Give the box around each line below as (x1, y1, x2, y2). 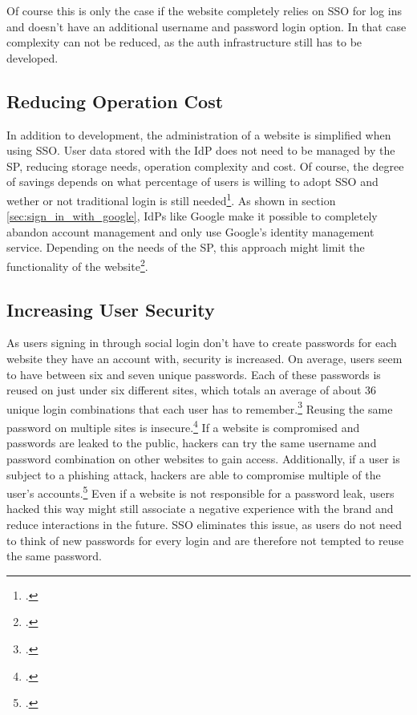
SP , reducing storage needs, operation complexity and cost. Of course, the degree (6, 157, 404, 174)
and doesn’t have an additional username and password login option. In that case (6, 18, 407, 34)
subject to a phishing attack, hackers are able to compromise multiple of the (6, 466, 381, 483)
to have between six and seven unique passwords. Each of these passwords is (6, 366, 381, 382)
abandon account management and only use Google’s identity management (6, 223, 374, 240)
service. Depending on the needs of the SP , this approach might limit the (6, 239, 365, 256)
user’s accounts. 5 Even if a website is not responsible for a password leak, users (6, 483, 395, 501)
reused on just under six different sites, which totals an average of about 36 (6, 382, 377, 398)
